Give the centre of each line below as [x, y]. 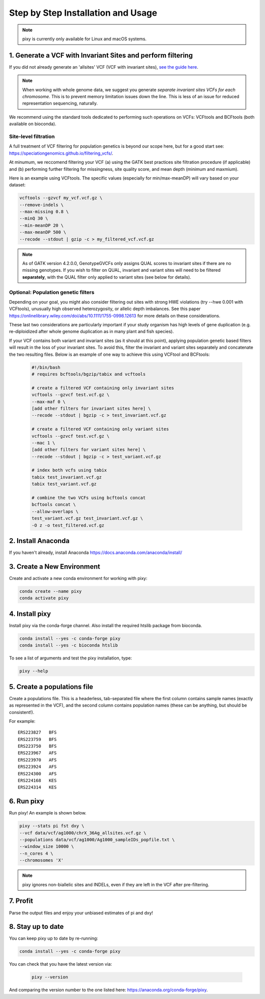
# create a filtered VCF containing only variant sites [100, 429]
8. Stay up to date [36, 927]
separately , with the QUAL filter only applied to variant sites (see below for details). [107, 277]
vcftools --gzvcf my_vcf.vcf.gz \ [61, 198]
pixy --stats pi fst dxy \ [52, 826]
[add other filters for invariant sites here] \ [91, 408]
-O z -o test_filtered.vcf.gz [68, 525]
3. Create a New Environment [55, 566]
